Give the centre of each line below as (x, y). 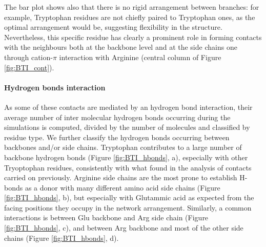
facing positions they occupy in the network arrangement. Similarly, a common (128, 207)
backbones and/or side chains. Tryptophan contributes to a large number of (123, 147)
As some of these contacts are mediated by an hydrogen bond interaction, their (128, 107)
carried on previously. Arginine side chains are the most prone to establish (121, 177)
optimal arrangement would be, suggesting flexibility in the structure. (113, 27)
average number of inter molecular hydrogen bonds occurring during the (117, 117)
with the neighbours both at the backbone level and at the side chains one (121, 47)
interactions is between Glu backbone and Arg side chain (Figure (106, 217)
